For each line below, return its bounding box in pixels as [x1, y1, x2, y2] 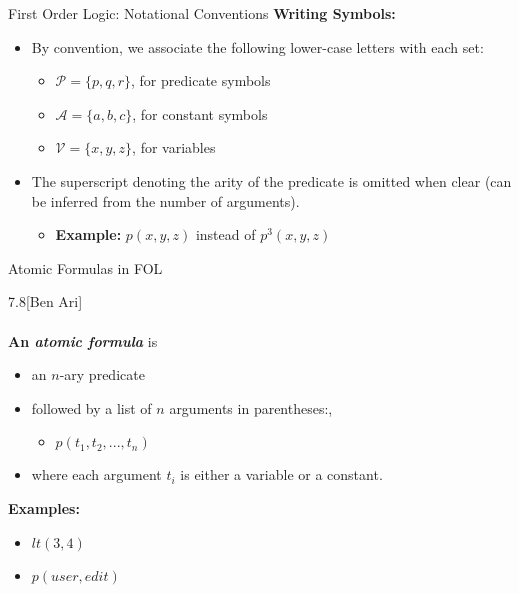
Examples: [8, 497, 80, 518]
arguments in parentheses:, [169, 397, 333, 418]
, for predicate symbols [131, 70, 271, 91]
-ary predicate [59, 364, 145, 385]
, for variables [132, 137, 216, 158]
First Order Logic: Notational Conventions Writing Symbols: [8, 3, 396, 23]
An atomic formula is [8, 330, 158, 351]
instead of [195, 224, 256, 245]
